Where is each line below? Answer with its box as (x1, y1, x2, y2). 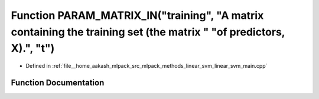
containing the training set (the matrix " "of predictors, (11, 25, 285, 38)
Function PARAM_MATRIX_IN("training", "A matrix (11, 9, 264, 22)
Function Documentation (11, 77, 105, 88)
